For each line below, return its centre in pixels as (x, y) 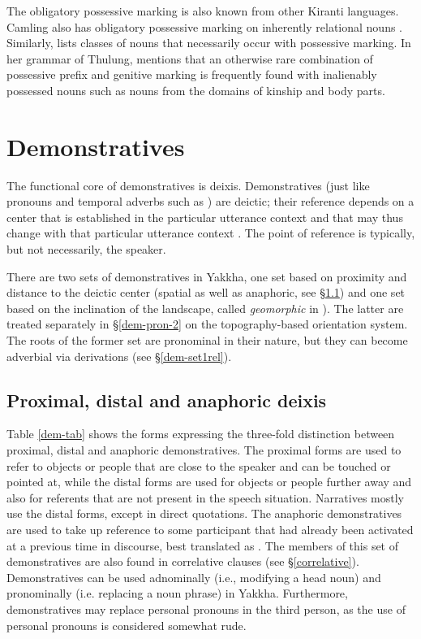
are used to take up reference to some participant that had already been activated (210, 529)
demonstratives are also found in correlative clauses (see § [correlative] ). (183, 561)
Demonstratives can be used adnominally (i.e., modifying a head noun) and (194, 577)
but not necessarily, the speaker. (86, 249)
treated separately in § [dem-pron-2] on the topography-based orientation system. (207, 324)
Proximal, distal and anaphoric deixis (167, 400)
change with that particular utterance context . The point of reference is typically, (211, 233)
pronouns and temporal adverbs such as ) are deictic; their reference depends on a (210, 201)
